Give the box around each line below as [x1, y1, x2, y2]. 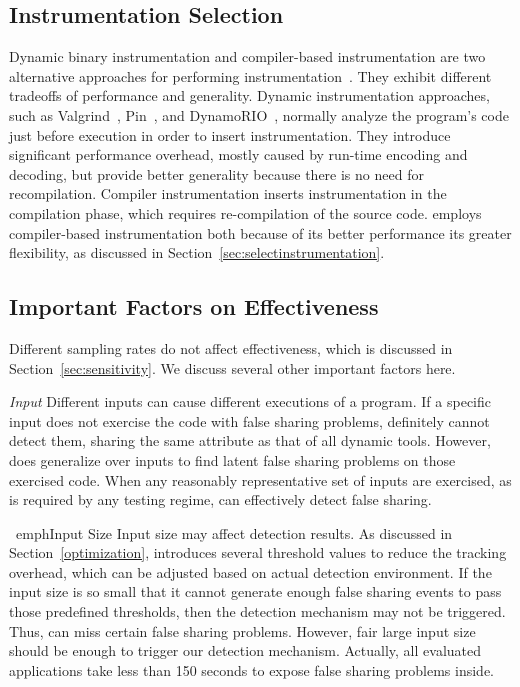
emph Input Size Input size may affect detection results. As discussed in [15, 522, 453, 543]
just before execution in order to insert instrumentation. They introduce [9, 124, 451, 145]
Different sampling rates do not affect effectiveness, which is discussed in [9, 337, 453, 358]
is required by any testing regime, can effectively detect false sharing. [9, 489, 432, 510]
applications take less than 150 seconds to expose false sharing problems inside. [9, 659, 494, 680]
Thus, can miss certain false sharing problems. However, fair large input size [9, 620, 476, 641]
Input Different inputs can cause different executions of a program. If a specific [9, 391, 491, 412]
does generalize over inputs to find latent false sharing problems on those [9, 449, 456, 470]
